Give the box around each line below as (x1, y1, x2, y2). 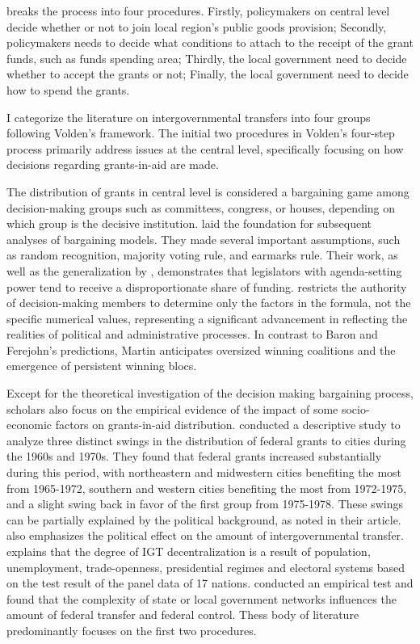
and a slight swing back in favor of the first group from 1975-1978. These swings (6, 495, 403, 512)
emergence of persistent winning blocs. (6, 357, 197, 374)
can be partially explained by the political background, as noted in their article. (6, 511, 401, 528)
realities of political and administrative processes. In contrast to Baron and (6, 326, 378, 343)
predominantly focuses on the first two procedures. (6, 621, 257, 638)
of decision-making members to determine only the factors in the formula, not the (6, 294, 411, 311)
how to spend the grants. (6, 81, 130, 98)
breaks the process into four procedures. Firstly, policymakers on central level (6, 2, 390, 19)
